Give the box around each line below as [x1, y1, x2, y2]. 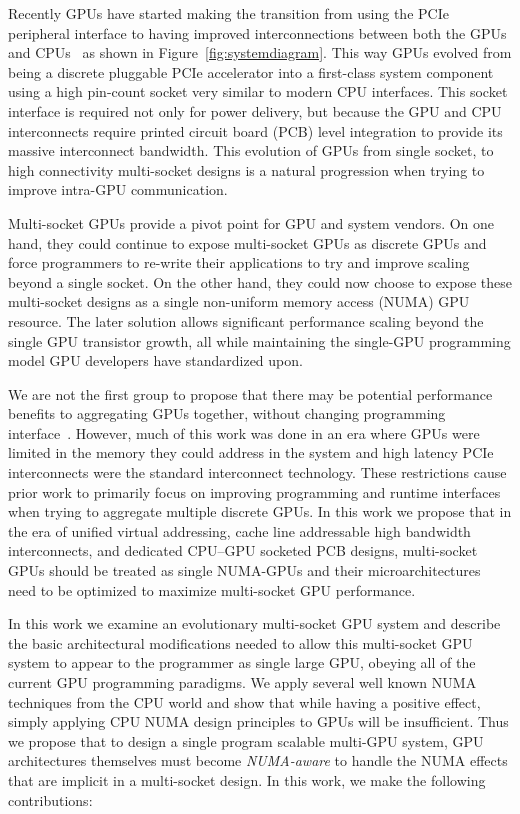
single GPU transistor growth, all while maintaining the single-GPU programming [8, 330, 511, 351]
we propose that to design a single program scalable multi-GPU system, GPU [8, 730, 484, 751]
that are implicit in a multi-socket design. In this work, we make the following [8, 769, 486, 790]
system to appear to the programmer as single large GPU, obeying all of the [8, 652, 476, 673]
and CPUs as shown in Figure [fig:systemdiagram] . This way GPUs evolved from [8, 42, 512, 63]
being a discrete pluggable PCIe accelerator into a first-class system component [8, 61, 494, 82]
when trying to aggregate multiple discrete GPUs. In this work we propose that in [8, 501, 512, 522]
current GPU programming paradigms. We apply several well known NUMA [8, 672, 477, 692]
